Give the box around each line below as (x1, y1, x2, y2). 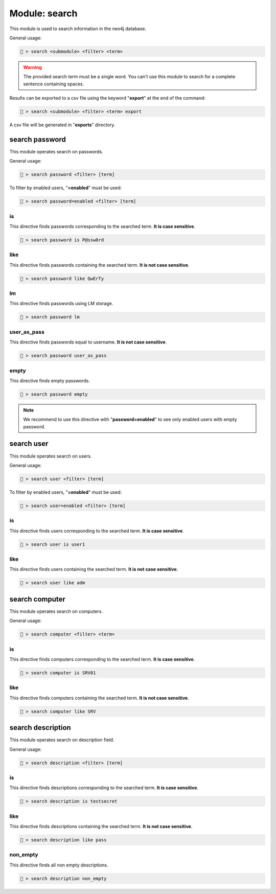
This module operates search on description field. (9, 737, 114, 743)
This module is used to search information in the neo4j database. (9, 26, 147, 32)
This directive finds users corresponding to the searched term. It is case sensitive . (9, 528, 184, 534)
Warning (23, 64, 42, 70)
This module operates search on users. (9, 453, 92, 459)
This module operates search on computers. (9, 608, 103, 614)
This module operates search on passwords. (9, 148, 103, 154)
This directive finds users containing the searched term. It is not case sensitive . (9, 566, 178, 572)
